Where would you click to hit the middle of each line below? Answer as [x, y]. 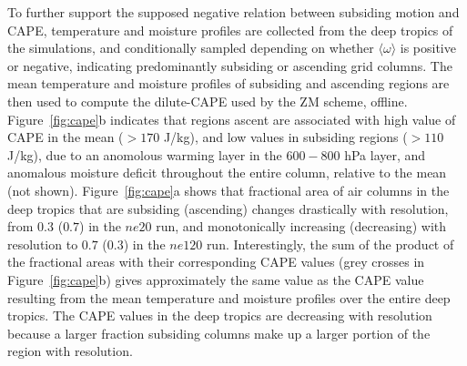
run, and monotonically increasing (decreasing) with [301, 226]
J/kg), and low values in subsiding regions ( [285, 137]
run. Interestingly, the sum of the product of [330, 244]
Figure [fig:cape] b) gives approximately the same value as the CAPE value [216, 279]
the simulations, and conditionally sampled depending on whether [191, 48]
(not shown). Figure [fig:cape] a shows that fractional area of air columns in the [228, 190]
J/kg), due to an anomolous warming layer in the [145, 154]
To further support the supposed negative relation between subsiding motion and [233, 12]
